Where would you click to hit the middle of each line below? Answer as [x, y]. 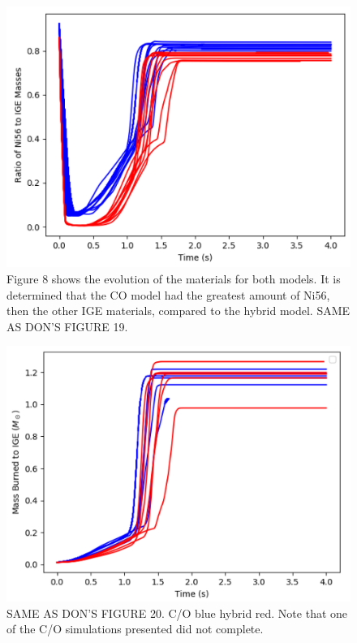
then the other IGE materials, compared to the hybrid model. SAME [178, 311]
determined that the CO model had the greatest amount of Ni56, [168, 294]
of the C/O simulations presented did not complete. [135, 629]
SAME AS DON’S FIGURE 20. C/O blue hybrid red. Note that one [177, 613]
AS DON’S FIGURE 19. [67, 326]
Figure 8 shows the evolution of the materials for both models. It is [174, 278]
